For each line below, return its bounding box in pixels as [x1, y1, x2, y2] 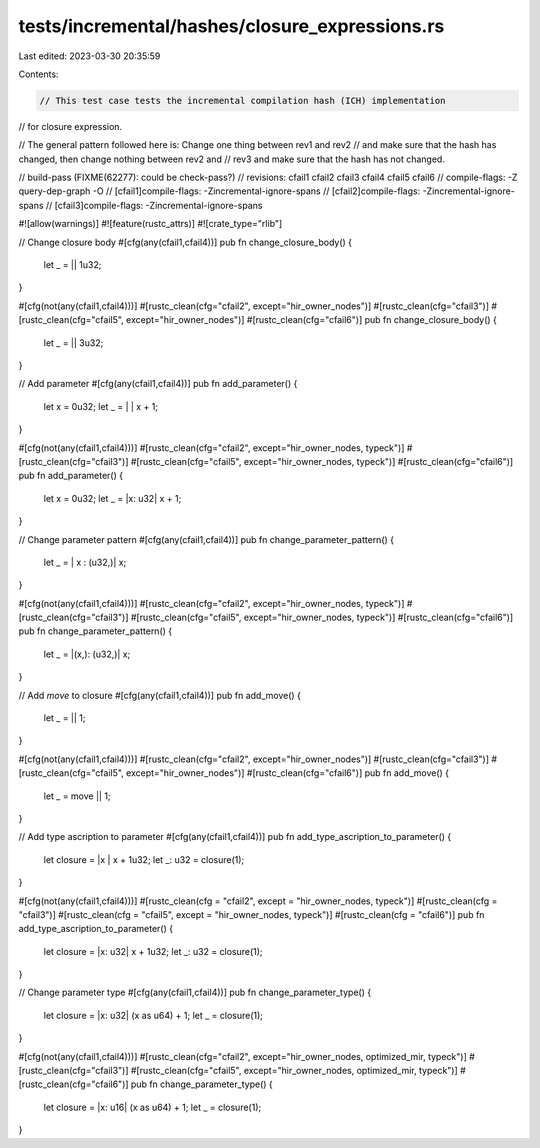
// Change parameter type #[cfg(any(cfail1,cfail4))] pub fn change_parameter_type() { [18, 986, 372, 999]
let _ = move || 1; [43, 790, 111, 802]
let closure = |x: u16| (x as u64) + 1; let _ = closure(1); [43, 1101, 262, 1113]
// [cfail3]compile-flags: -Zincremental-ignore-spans [45, 199, 263, 211]
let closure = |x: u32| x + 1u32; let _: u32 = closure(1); [43, 945, 264, 957]
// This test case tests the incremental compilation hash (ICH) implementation [39, 95, 446, 106]
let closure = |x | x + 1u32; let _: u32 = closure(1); [43, 853, 245, 865]
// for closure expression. [18, 120, 123, 132]
